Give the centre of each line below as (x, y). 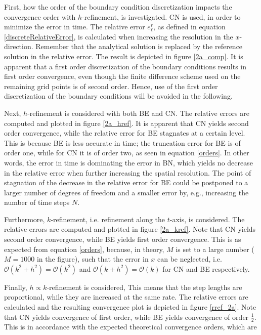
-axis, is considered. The (207, 219)
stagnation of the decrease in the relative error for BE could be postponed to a (126, 182)
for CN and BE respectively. (206, 268)
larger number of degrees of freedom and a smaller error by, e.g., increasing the (126, 192)
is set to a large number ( (215, 249)
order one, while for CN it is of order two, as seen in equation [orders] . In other (127, 153)
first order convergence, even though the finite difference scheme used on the (122, 76)
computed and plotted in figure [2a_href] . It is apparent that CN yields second (126, 123)
